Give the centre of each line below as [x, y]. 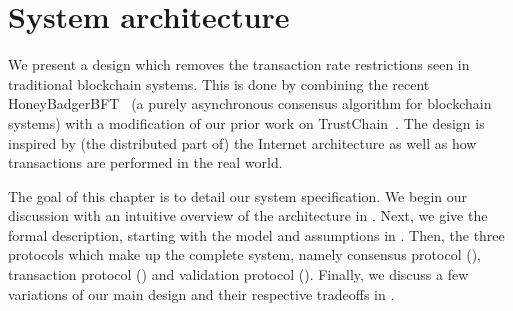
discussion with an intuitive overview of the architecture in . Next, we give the [248, 215]
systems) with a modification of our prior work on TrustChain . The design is [246, 122]
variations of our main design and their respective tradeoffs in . [201, 293]
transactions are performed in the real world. [145, 162]
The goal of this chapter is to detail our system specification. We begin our [237, 195]
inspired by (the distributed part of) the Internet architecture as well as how [242, 142]
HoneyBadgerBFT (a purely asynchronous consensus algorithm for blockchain [250, 103]
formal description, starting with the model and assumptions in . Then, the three [256, 234]
